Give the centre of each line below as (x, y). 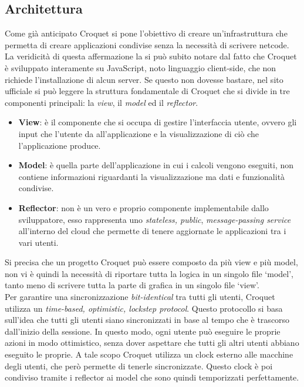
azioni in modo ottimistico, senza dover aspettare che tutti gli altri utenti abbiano (152, 343)
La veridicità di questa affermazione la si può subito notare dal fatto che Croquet (151, 56)
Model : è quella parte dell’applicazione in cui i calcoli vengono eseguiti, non (156, 165)
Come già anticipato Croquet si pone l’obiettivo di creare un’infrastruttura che (146, 33)
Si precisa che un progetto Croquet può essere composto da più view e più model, (151, 262)
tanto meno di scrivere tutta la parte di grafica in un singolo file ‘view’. (132, 285)
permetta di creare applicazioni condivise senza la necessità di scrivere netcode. (147, 44)
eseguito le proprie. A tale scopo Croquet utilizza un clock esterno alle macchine (149, 354)
